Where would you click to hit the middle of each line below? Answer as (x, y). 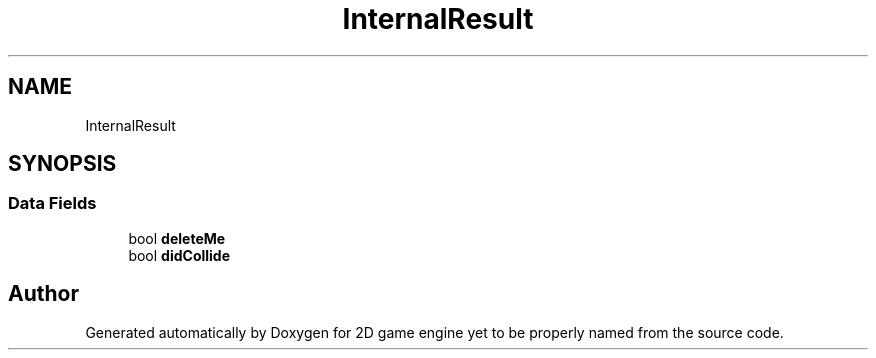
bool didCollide (179, 255)
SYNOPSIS (62, 164)
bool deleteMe (177, 238)
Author (43, 294)
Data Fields (52, 203)
